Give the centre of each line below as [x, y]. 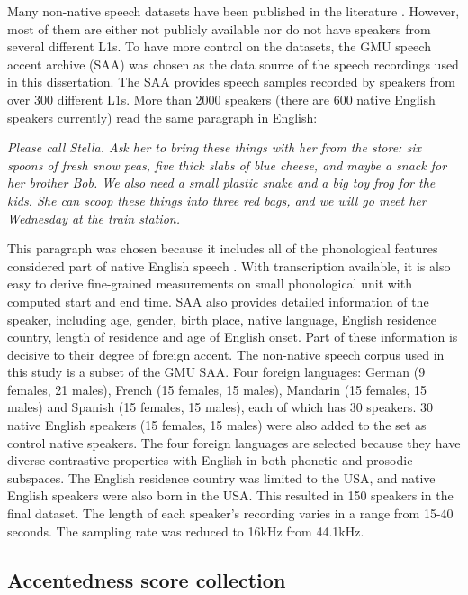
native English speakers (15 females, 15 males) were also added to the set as [217, 425]
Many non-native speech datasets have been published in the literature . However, [234, 11]
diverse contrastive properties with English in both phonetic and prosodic [210, 460]
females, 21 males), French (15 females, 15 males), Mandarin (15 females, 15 [217, 389]
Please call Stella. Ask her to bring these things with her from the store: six [214, 147]
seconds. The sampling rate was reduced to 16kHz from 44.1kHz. [186, 531]
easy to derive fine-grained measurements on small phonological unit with [210, 284]
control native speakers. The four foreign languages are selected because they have [234, 442]
